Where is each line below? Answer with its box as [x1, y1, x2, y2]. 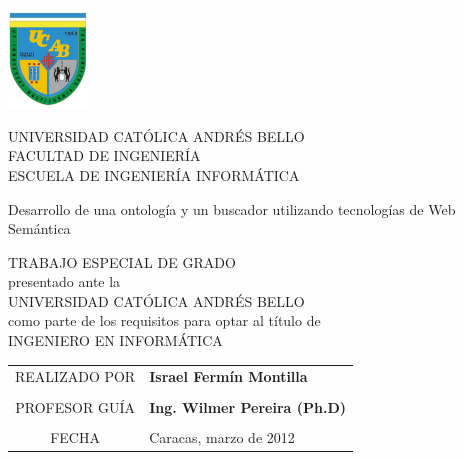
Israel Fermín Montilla [149, 366, 308, 387]
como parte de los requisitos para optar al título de [8, 310, 321, 331]
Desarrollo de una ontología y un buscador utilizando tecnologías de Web [8, 198, 456, 219]
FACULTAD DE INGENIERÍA [8, 145, 201, 166]
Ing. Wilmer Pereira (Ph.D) [149, 396, 346, 417]
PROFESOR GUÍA [15, 396, 135, 417]
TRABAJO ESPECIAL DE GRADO [8, 251, 236, 272]
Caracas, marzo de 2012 [149, 426, 295, 447]
